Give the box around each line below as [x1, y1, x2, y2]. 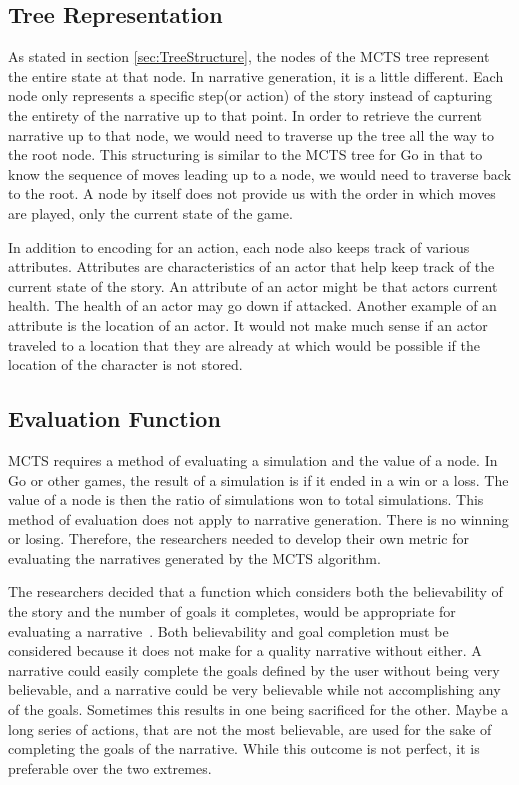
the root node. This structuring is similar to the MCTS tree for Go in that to [8, 144, 483, 165]
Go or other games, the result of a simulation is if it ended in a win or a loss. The [8, 469, 509, 490]
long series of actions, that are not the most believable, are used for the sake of [8, 718, 492, 739]
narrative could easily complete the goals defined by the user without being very [8, 659, 500, 680]
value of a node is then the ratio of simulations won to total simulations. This [8, 489, 484, 510]
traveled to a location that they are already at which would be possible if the [8, 334, 480, 355]
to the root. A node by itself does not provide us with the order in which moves [8, 183, 496, 204]
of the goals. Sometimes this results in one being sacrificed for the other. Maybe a [8, 699, 509, 720]
